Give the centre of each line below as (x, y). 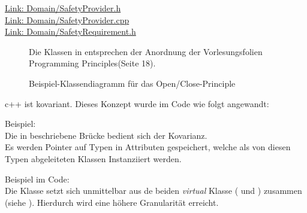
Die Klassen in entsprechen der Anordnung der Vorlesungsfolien (146, 51)
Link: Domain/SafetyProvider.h (63, 8)
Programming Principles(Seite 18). (92, 63)
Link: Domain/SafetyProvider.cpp (67, 19)
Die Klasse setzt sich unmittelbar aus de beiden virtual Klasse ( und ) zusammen (153, 191)
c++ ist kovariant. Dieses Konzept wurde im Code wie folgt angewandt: (137, 103)
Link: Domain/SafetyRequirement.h (70, 31)
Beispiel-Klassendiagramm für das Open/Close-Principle (132, 83)
